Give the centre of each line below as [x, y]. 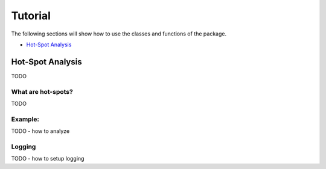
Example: [25, 119]
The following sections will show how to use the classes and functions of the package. [119, 34]
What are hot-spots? [42, 91]
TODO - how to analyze [40, 131]
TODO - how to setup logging [48, 159]
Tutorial [31, 16]
